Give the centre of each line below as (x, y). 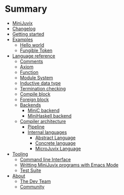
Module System (36, 77)
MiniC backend (44, 110)
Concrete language (55, 143)
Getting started (28, 34)
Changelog (24, 28)
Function (29, 72)
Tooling (20, 154)
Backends (30, 105)
